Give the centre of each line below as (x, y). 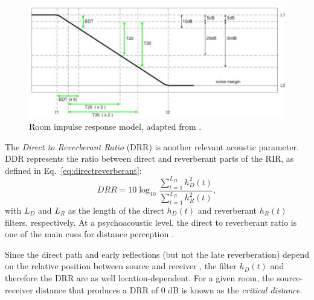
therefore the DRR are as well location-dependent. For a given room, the (139, 277)
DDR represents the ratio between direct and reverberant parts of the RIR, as (149, 158)
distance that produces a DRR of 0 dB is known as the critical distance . (169, 289)
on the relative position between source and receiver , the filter (121, 266)
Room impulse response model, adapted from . (115, 126)
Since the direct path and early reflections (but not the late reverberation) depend (157, 254)
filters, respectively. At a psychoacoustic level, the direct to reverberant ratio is (151, 222)
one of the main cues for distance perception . (89, 234)
